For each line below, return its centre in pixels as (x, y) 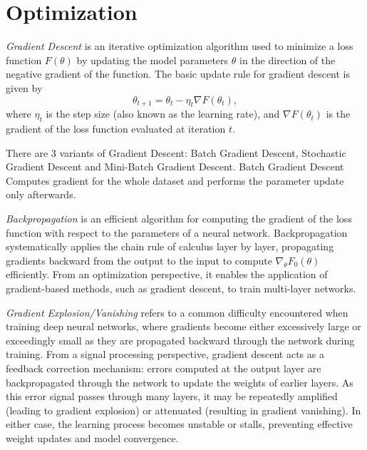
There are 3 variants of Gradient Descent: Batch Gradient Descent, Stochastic (176, 152)
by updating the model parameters (153, 60)
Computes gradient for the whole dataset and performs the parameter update (175, 180)
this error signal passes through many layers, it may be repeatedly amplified (172, 396)
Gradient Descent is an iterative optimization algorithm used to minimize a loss (180, 46)
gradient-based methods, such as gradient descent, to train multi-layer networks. (181, 288)
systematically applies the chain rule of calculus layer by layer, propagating (170, 246)
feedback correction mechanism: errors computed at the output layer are (164, 368)
